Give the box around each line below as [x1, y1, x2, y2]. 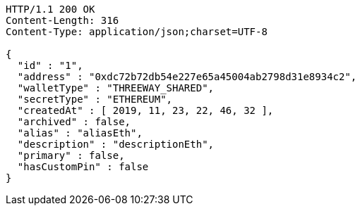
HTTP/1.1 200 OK [6, 4, 95, 15]
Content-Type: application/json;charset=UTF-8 [6, 26, 268, 37]
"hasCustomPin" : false [17, 161, 149, 172]
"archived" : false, [17, 116, 131, 127]
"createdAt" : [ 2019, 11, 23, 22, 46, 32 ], [17, 105, 274, 116]
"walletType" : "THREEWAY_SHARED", [17, 82, 215, 94]
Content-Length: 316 [6, 15, 119, 26]
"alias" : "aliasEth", [17, 127, 143, 139]
